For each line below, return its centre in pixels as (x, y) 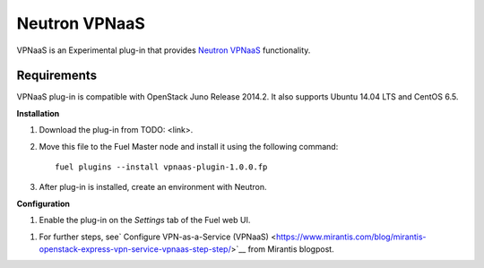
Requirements (57, 76)
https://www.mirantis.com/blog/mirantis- (351, 237)
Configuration (43, 203)
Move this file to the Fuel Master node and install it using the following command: (189, 146)
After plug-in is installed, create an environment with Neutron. (153, 187)
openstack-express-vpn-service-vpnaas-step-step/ (135, 249)
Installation (38, 113)
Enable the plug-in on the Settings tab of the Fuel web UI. (145, 220)
